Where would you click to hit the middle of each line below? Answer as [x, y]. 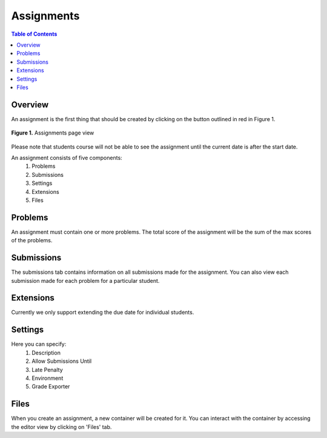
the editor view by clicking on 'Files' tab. [61, 426]
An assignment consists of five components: [67, 158]
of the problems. [32, 241]
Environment [48, 378]
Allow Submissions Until [62, 361]
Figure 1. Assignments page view [53, 133]
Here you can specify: [39, 344]
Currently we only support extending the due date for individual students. [103, 313]
